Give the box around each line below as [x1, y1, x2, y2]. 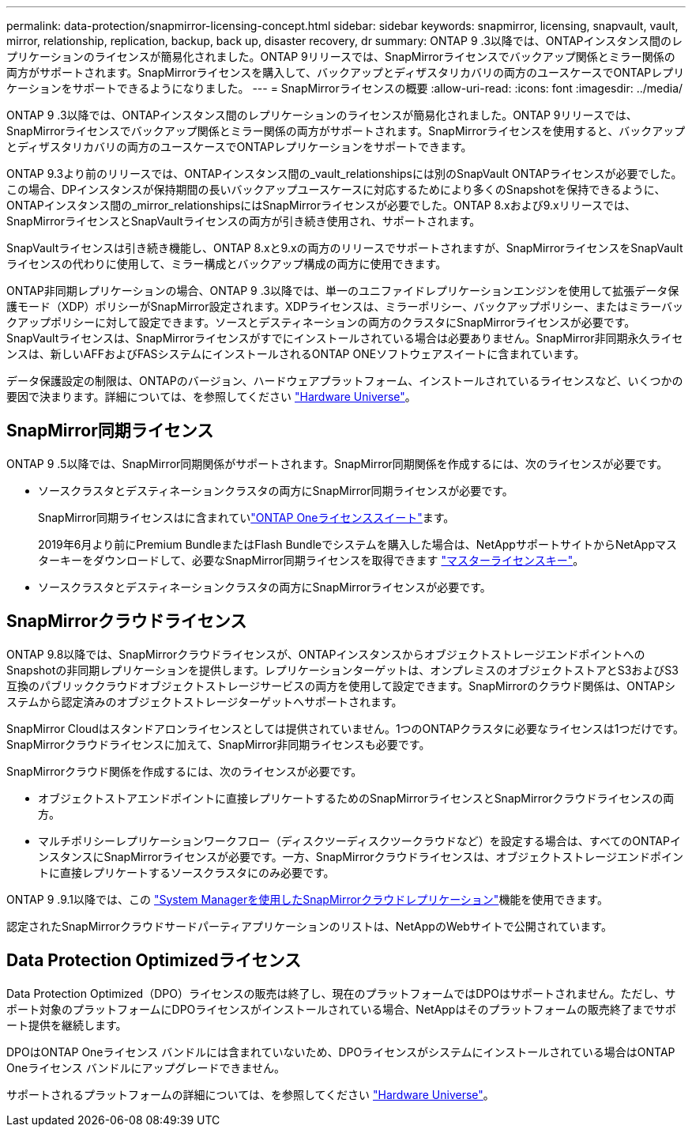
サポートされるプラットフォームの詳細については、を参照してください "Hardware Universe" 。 [6, 1087, 495, 1101]
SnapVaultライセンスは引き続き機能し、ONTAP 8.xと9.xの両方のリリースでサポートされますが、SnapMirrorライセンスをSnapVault [6, 241, 683, 255]
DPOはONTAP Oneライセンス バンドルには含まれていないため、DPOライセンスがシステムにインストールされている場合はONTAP [6, 1044, 675, 1059]
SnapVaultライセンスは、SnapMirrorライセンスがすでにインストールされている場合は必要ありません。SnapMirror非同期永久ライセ [6, 331, 683, 345]
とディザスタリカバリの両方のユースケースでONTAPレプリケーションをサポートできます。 [6, 140, 472, 153]
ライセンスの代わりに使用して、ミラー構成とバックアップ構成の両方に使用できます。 [6, 257, 447, 270]
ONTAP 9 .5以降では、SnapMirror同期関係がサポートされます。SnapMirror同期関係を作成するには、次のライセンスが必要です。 [6, 456, 668, 470]
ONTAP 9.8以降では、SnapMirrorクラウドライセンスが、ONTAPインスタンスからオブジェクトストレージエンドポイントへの [6, 647, 645, 661]
